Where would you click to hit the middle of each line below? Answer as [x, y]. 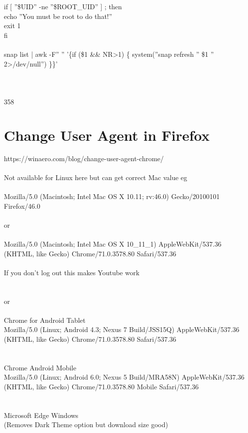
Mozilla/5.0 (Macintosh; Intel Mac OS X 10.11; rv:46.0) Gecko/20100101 [112, 196]
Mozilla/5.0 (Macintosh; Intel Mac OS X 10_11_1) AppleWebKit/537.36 [113, 244]
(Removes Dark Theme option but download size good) [86, 425]
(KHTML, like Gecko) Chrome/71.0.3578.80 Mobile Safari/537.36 [101, 386]
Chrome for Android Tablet [45, 320]
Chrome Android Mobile [40, 367]
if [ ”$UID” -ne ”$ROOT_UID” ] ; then [63, 6]
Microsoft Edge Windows [41, 415]
